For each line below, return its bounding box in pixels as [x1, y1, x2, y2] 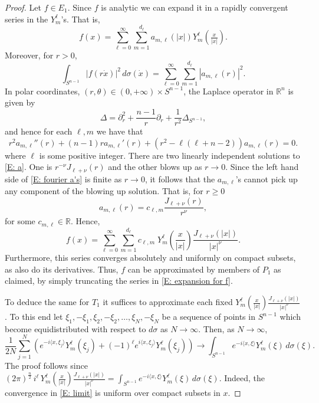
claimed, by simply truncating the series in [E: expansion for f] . [5, 274, 233, 287]
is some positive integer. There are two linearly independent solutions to [39, 149, 300, 161]
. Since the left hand [225, 160, 299, 173]
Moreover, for [5, 48, 54, 61]
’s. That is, [61, 12, 100, 25]
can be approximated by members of [127, 263, 260, 275]
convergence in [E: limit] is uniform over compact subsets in [5, 386, 221, 399]
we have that [96, 125, 143, 137]
